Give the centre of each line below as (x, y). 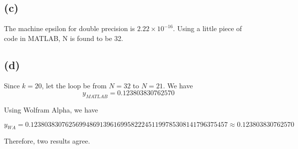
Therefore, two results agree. (47, 141)
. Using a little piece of (208, 28)
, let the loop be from (74, 85)
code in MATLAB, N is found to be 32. (64, 38)
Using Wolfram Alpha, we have (51, 109)
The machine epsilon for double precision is (69, 28)
